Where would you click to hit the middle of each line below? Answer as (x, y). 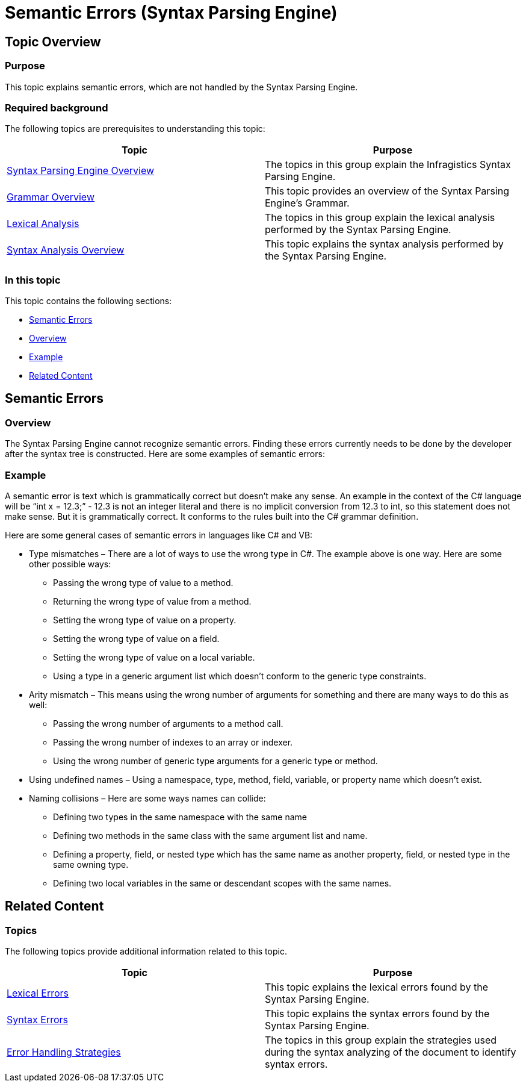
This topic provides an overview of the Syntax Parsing (387, 191)
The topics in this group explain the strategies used (381, 1040)
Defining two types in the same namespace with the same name (180, 817)
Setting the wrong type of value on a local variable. (154, 658)
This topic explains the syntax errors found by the (377, 1014)
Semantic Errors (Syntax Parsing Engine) (171, 13)
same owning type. (91, 865)
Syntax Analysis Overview (66, 250)
